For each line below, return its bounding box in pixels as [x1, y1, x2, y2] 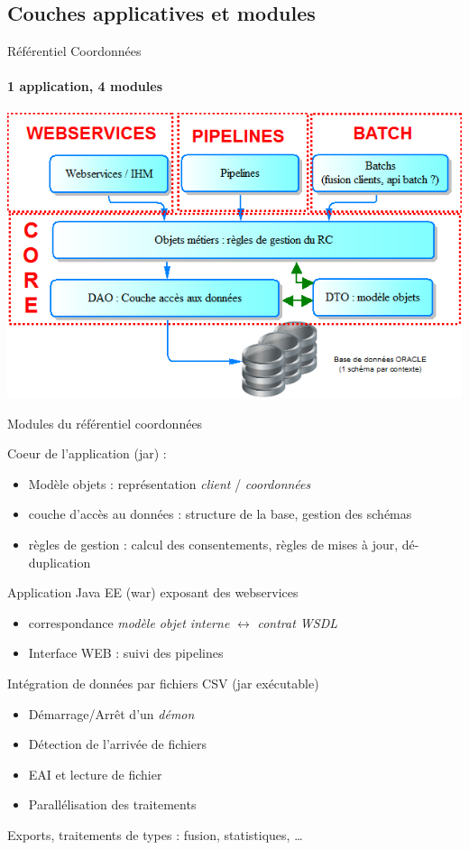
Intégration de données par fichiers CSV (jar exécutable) [7, 673, 319, 692]
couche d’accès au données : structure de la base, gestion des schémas [28, 504, 412, 523]
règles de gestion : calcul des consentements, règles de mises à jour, [28, 534, 399, 553]
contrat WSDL [257, 613, 338, 632]
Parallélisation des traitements [28, 795, 197, 814]
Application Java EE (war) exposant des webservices [7, 583, 299, 602]
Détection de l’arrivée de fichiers [28, 735, 207, 753]
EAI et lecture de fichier [28, 764, 162, 783]
